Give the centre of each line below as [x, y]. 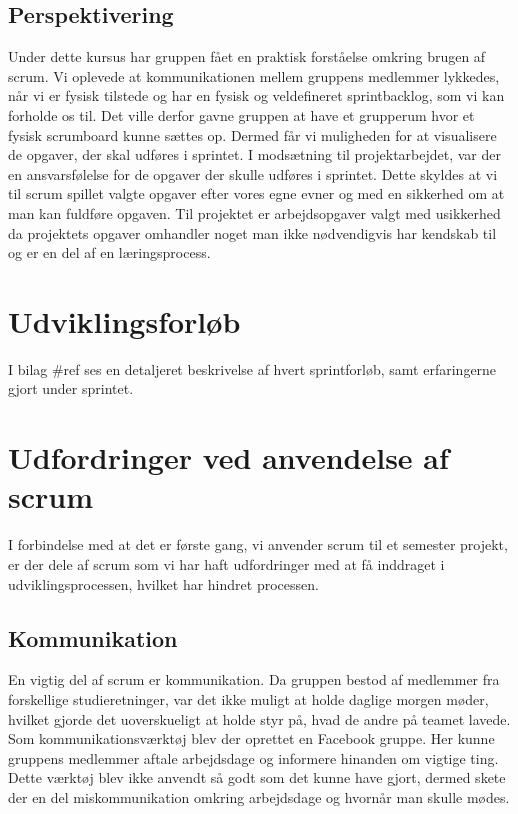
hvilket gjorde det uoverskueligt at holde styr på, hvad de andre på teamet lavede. [259, 718]
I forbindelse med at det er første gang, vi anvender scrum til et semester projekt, [258, 544]
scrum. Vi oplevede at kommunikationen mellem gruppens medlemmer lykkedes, [254, 75]
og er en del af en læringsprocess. [109, 252]
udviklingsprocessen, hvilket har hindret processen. [163, 583]
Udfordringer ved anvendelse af [228, 457]
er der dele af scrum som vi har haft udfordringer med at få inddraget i [226, 563]
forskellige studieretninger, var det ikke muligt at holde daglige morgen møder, [248, 698]
